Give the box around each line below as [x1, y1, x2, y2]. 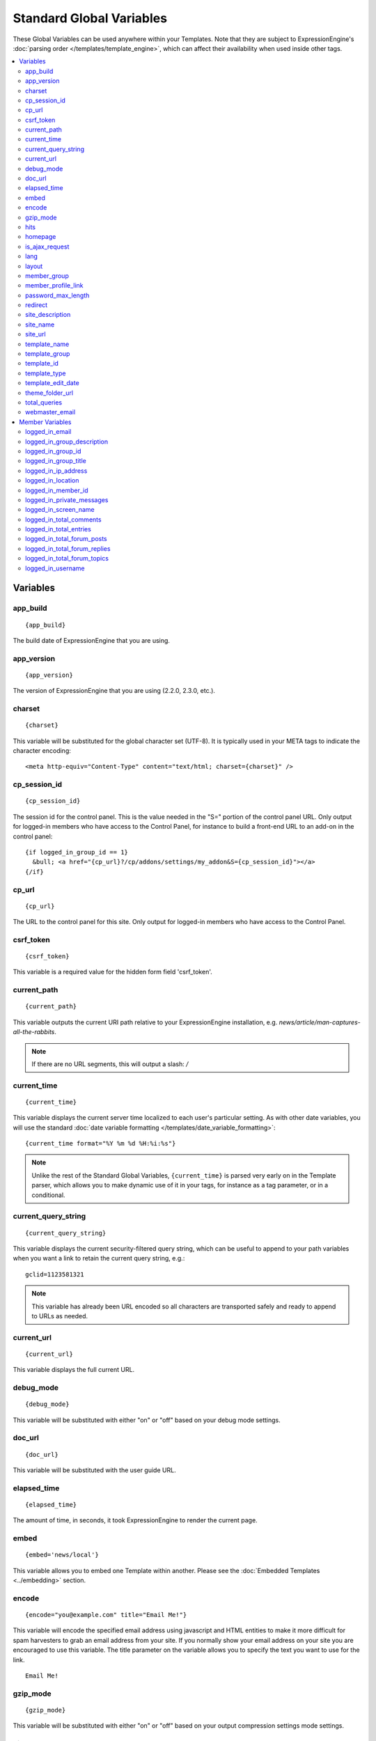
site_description [25, 311, 71, 319]
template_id [25, 359, 59, 368]
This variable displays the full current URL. [13, 1366, 135, 1374]
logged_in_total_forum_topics [25, 554, 109, 563]
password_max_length [25, 291, 90, 299]
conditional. [31, 1191, 65, 1199]
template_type [25, 369, 66, 377]
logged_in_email [25, 428, 72, 436]
